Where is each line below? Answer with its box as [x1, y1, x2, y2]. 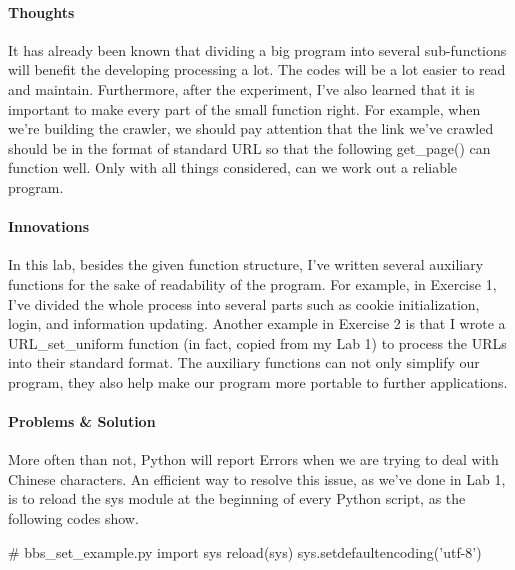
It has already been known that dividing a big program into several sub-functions [8, 39, 507, 60]
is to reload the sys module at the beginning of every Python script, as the [8, 488, 466, 509]
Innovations [8, 216, 90, 237]
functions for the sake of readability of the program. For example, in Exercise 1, [8, 273, 497, 294]
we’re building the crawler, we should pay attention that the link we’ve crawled [8, 118, 494, 139]
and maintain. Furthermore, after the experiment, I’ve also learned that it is [8, 78, 475, 99]
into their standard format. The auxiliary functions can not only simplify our [8, 352, 480, 373]
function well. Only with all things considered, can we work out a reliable [8, 157, 458, 178]
